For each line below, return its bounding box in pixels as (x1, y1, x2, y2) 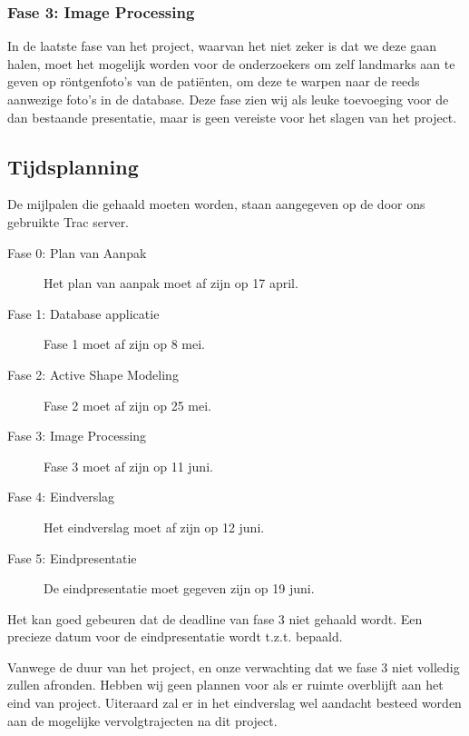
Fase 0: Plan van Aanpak (7, 243, 147, 262)
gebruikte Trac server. (7, 212, 130, 231)
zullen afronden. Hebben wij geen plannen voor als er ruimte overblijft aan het (7, 675, 444, 694)
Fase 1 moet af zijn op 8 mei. (44, 334, 205, 353)
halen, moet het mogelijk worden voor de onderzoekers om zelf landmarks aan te (7, 54, 455, 73)
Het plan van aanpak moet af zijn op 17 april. (44, 274, 298, 293)
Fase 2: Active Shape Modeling (7, 364, 179, 383)
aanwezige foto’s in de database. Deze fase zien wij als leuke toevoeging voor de (7, 90, 449, 108)
